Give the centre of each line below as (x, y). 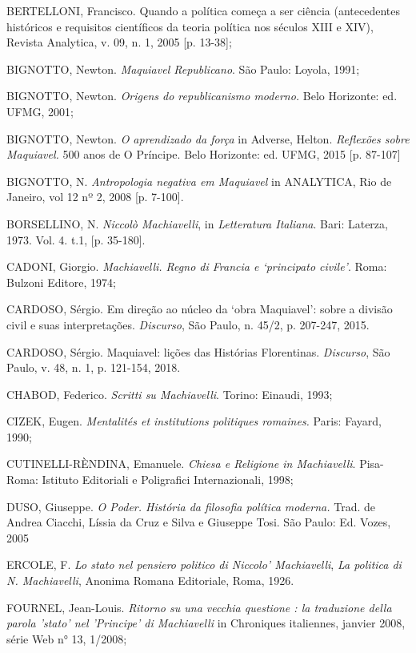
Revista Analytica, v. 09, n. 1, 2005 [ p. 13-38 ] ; (119, 42)
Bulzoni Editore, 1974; (61, 282)
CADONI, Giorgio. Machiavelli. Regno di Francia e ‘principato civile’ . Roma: (197, 266)
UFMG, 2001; (40, 111)
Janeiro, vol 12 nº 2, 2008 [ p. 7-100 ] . (95, 197)
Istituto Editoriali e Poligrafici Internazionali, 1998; (168, 480)
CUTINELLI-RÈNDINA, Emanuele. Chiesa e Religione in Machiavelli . (181, 464)
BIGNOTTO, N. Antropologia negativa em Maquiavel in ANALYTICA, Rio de (199, 181)
